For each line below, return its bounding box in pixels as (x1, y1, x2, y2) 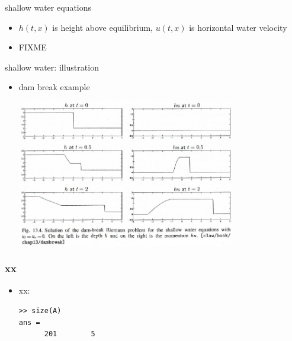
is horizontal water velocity (189, 21, 287, 33)
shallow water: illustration (5, 60, 99, 73)
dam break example (18, 81, 90, 93)
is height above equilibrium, (52, 21, 153, 33)
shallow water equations (5, 1, 92, 13)
